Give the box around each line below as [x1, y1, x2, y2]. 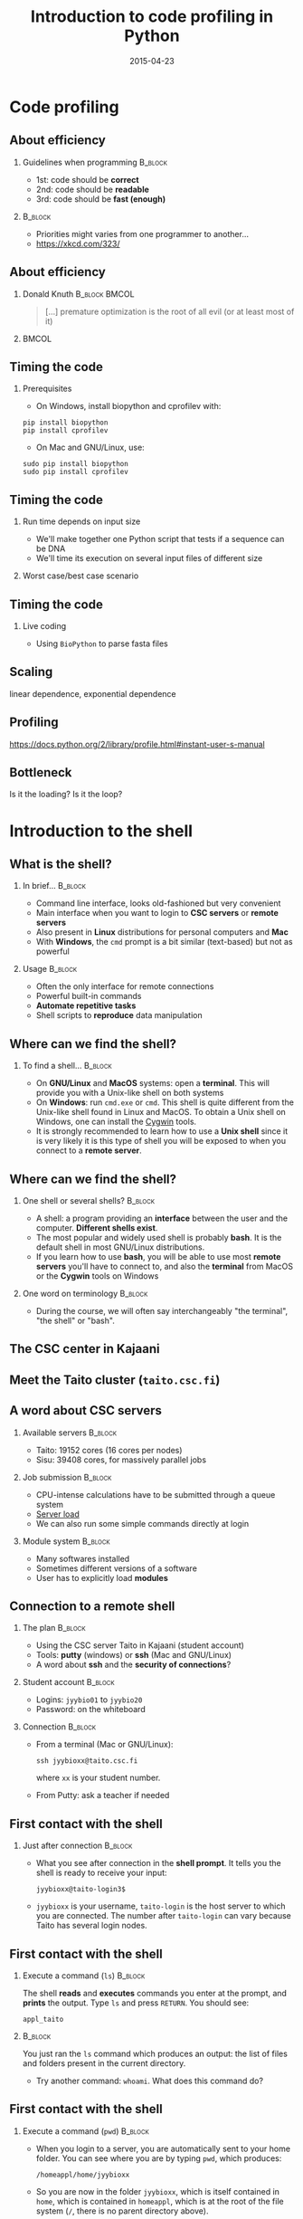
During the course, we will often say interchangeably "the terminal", [35, 1306, 289, 1317]
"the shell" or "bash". [35, 1315, 115, 1327]
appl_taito [22, 2015, 64, 2024]
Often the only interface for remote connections [35, 981, 214, 992]
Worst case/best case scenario [22, 570, 139, 581]
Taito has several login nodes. [35, 1920, 147, 1931]
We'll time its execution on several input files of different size [35, 553, 263, 564]
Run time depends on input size [22, 516, 141, 527]
